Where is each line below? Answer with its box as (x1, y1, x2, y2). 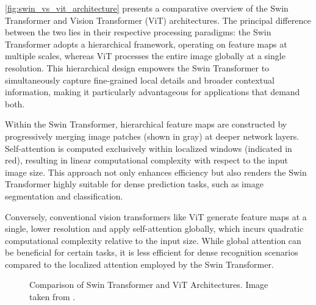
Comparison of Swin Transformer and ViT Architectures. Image (29, 278, 268, 291)
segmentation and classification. (5, 189, 123, 202)
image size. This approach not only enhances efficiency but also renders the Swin (5, 165, 307, 178)
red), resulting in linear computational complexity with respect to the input (5, 154, 288, 167)
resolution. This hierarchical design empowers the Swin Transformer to (5, 61, 270, 74)
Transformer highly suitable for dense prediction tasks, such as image (5, 178, 264, 190)
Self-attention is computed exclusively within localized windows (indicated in (5, 142, 292, 154)
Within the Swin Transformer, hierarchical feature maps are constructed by (5, 118, 287, 131)
